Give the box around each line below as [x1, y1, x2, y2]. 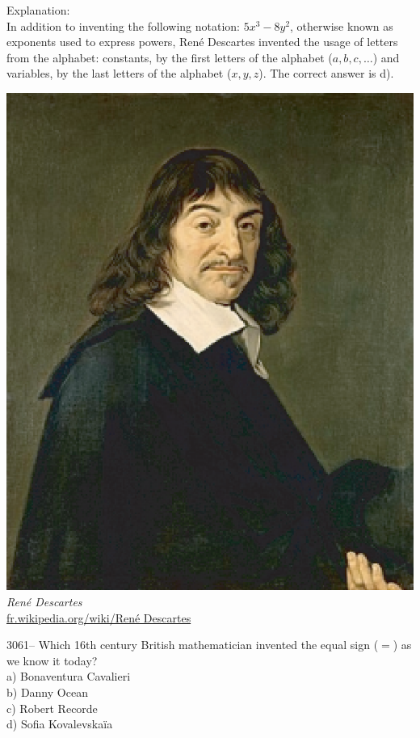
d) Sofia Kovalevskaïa [6, 715, 113, 732]
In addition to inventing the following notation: [6, 17, 241, 34]
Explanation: [6, 2, 70, 18]
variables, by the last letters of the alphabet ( [6, 65, 232, 82]
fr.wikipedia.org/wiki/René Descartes [6, 609, 191, 626]
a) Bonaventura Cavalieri [6, 668, 131, 685]
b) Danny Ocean [6, 684, 88, 701]
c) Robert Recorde [6, 699, 98, 716]
